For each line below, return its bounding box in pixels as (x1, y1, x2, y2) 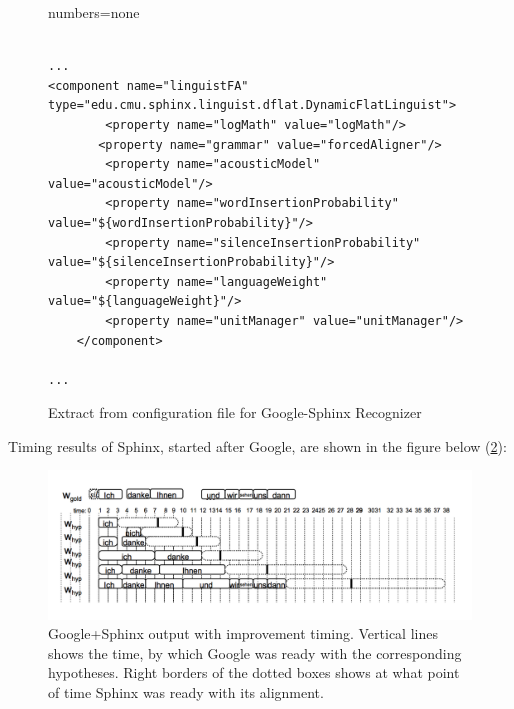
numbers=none (48, 2, 140, 22)
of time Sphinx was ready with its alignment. (48, 681, 324, 702)
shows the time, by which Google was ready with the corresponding (48, 642, 462, 663)
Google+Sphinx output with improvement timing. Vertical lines (48, 623, 438, 644)
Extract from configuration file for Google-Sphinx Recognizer (48, 402, 422, 423)
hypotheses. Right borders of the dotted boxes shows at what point (48, 662, 460, 683)
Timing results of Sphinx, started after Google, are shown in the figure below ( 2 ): (8, 435, 507, 456)
